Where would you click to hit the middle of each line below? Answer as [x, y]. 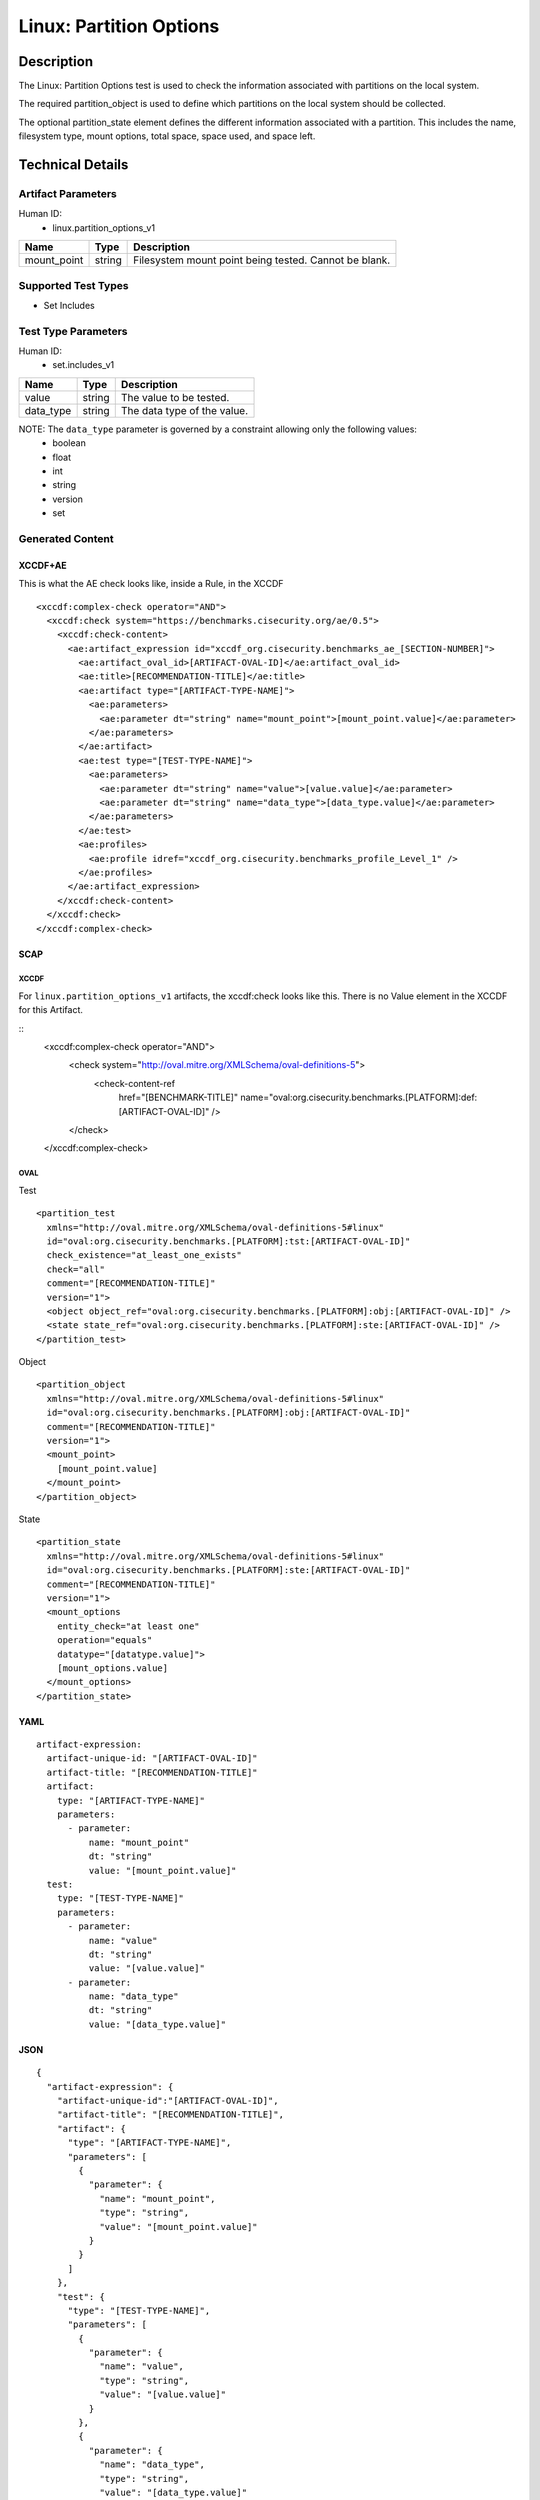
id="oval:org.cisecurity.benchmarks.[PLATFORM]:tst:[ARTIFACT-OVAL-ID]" [228, 1241]
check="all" [75, 1269]
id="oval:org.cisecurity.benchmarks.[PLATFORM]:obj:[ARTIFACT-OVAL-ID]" [228, 1413]
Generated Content [66, 538]
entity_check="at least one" [128, 1626]
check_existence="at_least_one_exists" [144, 1255]
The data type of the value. [184, 410]
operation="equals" [104, 1640]
